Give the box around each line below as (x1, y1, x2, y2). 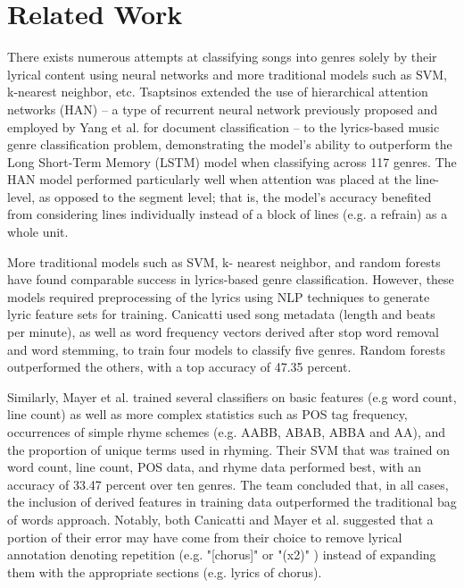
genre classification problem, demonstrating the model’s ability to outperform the (7, 135, 452, 154)
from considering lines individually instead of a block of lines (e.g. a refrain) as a (7, 205, 448, 223)
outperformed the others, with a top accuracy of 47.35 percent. (7, 357, 352, 376)
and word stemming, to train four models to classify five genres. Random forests (7, 340, 445, 358)
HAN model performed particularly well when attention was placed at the (7, 170, 411, 189)
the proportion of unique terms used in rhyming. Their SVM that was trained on (7, 440, 450, 458)
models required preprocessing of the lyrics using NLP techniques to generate (7, 287, 430, 306)
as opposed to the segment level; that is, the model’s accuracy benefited (38, 187, 432, 206)
